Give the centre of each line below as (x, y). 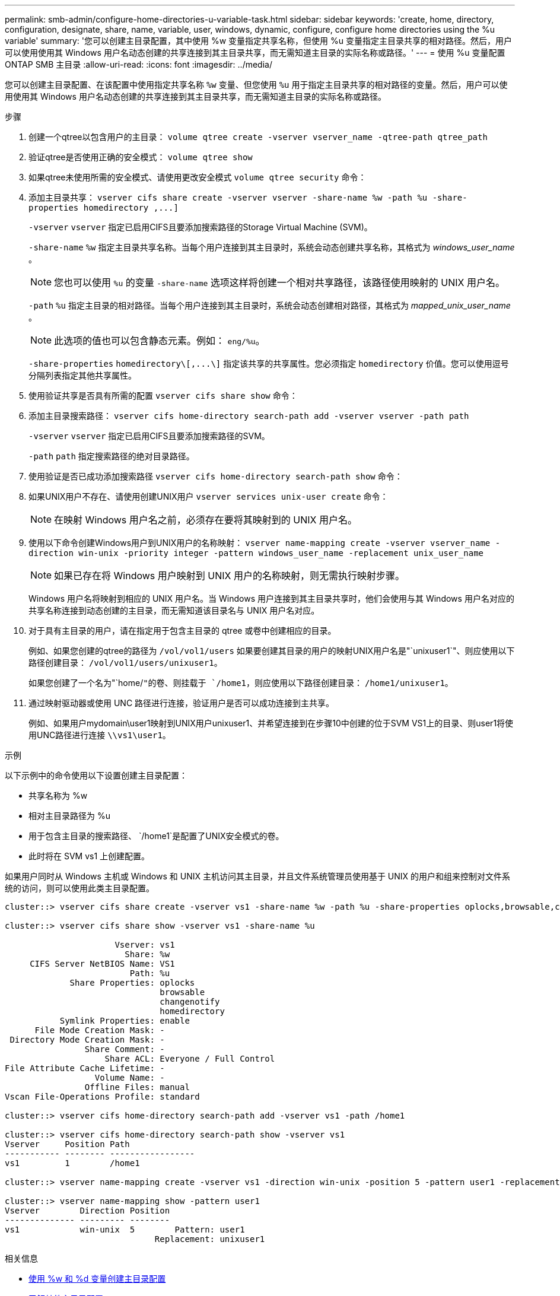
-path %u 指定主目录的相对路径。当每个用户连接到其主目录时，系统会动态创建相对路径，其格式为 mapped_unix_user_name (270, 305)
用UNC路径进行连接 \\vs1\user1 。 (100, 735)
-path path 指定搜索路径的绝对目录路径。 (112, 456)
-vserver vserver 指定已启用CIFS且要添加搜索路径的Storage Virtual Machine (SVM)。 (201, 227)
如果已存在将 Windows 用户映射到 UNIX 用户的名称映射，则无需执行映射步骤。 (229, 576)
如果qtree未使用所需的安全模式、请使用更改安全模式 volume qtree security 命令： (198, 177)
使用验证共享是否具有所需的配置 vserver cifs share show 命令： (163, 396)
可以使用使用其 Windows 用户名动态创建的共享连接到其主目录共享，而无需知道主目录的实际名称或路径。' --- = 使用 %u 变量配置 (255, 53)
